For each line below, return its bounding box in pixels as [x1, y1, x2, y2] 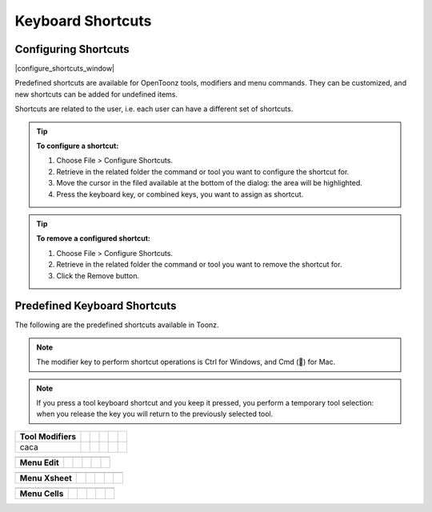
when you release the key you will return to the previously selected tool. [36, 409, 274, 419]
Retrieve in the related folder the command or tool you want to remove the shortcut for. [56, 260, 342, 270]
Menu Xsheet [19, 472, 72, 483]
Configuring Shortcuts [14, 42, 130, 56]
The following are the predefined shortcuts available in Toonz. [14, 320, 219, 330]
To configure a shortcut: [36, 141, 119, 151]
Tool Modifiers [19, 430, 76, 442]
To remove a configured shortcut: [36, 234, 151, 243]
